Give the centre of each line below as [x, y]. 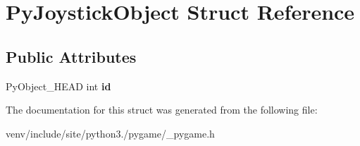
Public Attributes [71, 56]
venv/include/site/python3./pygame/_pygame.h [110, 133]
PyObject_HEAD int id [58, 86]
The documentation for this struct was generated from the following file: [162, 110]
